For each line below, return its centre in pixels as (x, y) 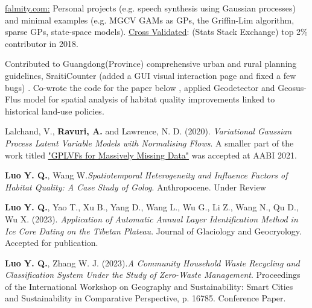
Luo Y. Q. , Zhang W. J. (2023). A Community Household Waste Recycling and (152, 262)
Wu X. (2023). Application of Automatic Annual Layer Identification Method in (151, 218)
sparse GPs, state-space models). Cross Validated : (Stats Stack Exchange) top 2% (156, 32)
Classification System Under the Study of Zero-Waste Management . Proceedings (153, 275)
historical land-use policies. (55, 111)
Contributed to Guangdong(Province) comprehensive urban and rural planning (151, 64)
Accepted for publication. (52, 243)
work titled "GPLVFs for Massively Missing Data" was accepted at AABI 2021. (151, 155)
